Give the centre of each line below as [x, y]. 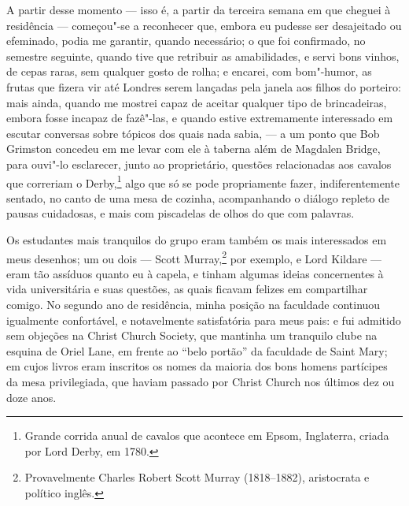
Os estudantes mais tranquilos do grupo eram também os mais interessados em [197, 239]
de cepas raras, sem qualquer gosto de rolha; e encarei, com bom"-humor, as [189, 71]
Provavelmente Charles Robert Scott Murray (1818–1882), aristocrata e [197, 477]
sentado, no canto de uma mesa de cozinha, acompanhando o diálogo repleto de [198, 197]
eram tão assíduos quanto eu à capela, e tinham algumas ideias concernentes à [195, 273]
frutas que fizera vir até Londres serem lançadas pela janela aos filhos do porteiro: [204, 86]
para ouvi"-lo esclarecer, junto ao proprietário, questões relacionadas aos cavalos [199, 164]
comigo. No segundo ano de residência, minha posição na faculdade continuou [193, 304]
